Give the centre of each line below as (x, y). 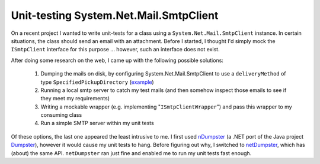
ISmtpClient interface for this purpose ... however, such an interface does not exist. (115, 50)
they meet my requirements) (75, 99)
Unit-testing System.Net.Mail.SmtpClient (115, 15)
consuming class (61, 115)
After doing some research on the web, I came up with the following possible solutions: (117, 60)
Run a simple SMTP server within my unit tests (97, 123)
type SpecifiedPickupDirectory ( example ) (97, 82)
